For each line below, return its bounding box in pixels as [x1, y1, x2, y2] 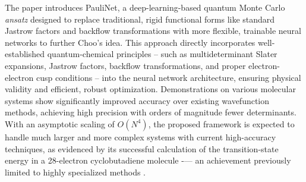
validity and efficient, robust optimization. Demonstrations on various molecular [5, 83, 296, 95]
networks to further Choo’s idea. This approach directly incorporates [5, 36, 255, 48]
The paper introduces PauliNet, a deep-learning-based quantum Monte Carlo [5, 1, 285, 13]
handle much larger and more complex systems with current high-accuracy [5, 130, 276, 143]
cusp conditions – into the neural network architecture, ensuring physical [36, 71, 301, 83]
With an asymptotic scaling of [5, 117, 115, 130]
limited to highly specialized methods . [5, 165, 146, 178]
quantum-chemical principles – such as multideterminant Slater [47, 48, 277, 60]
